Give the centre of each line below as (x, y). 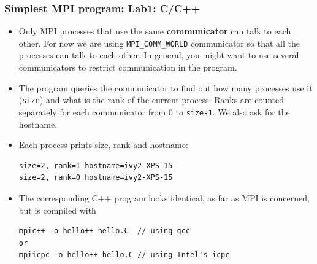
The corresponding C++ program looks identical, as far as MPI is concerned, (164, 197)
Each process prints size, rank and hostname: (103, 145)
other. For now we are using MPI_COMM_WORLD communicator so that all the (159, 43)
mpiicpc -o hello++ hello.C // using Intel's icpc (124, 255)
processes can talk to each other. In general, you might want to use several (159, 55)
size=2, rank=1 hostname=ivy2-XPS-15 (96, 165)
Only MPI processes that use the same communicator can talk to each (155, 31)
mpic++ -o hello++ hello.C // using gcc (104, 231)
